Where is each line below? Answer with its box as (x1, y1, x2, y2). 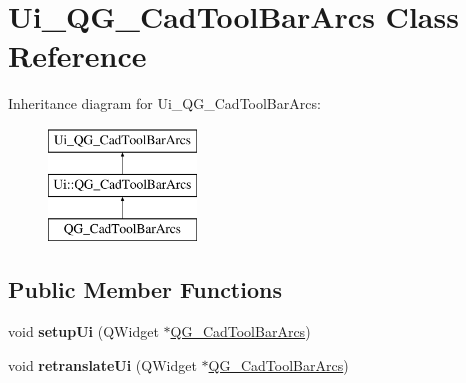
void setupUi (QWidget (8, 321, 159, 342)
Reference (8, 35, 147, 76)
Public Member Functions (8, 274, 282, 305)
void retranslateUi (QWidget (8, 354, 197, 375)
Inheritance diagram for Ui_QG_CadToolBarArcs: (8, 93, 321, 114)
